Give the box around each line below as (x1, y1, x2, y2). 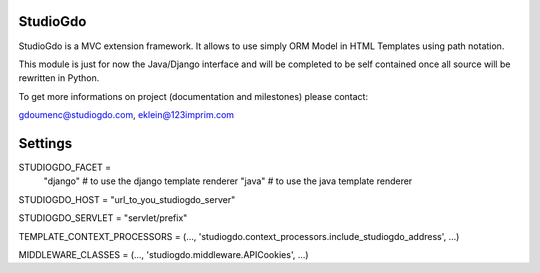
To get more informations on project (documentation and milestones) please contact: (18, 90, 369, 102)
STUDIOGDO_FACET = (18, 161, 112, 173)
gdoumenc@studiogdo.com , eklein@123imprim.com (18, 109, 235, 121)
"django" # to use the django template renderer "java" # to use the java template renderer (43, 175, 413, 187)
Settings (18, 135, 73, 152)
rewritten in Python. (18, 72, 100, 84)
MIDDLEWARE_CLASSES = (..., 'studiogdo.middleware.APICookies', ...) (18, 248, 309, 260)
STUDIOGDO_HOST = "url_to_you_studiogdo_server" (18, 193, 236, 205)
